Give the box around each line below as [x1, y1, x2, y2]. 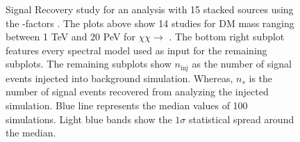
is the [249, 70, 273, 85]
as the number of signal [192, 56, 292, 71]
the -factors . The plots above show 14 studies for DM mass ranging [6, 15, 294, 30]
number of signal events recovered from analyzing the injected [6, 84, 269, 99]
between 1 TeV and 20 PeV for [6, 29, 135, 44]
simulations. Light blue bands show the [6, 111, 172, 126]
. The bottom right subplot [169, 29, 285, 44]
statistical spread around [189, 111, 294, 126]
